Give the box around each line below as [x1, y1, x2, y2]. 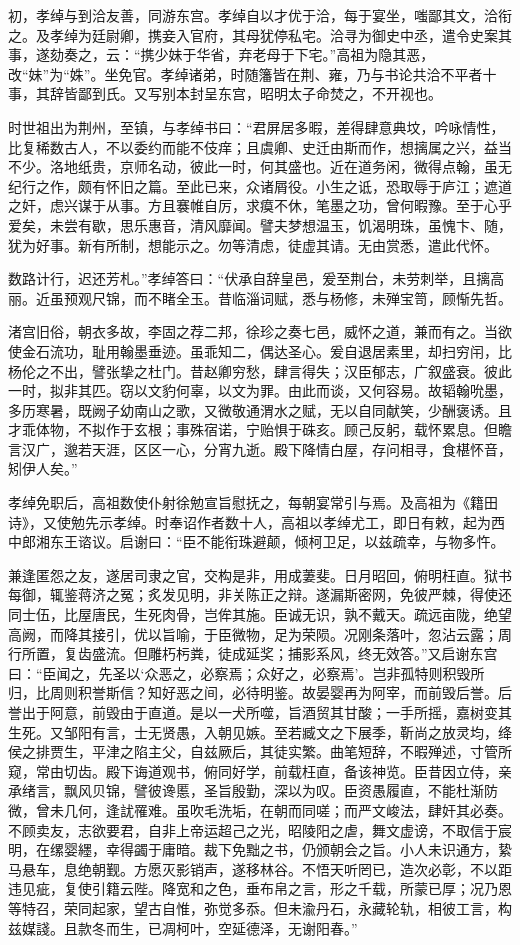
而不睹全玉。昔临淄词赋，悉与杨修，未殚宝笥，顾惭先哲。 [133, 287, 512, 308]
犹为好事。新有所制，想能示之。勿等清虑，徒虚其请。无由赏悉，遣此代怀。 [8, 234, 498, 255]
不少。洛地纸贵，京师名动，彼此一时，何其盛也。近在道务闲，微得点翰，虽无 [8, 156, 512, 177]
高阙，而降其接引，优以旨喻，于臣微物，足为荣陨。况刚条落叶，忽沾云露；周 [8, 623, 512, 644]
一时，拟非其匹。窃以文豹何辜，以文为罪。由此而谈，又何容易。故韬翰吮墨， [8, 380, 512, 401]
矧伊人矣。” [8, 458, 78, 479]
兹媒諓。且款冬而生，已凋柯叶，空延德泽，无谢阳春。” [8, 917, 358, 938]
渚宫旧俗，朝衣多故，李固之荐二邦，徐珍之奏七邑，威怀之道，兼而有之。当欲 [8, 321, 512, 342]
